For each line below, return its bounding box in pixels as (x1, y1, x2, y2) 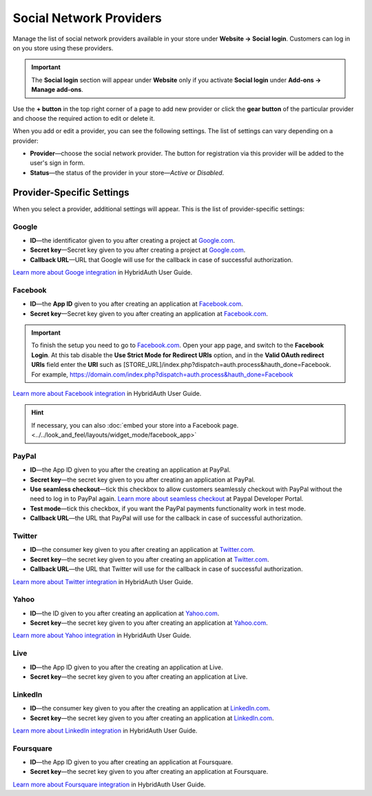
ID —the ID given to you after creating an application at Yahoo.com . (30, 609, 220, 617)
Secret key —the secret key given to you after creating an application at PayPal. (30, 475, 256, 484)
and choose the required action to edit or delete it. (12, 114, 155, 122)
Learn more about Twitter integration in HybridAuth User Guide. (12, 577, 193, 586)
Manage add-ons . (31, 86, 84, 94)
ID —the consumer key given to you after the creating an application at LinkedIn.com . (30, 704, 271, 713)
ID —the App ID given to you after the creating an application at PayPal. (30, 466, 231, 474)
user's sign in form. (30, 159, 85, 167)
